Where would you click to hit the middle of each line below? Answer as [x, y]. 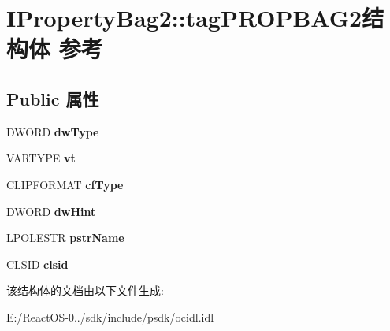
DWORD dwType [53, 131]
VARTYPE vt [41, 158]
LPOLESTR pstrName [65, 238]
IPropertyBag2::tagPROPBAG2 [184, 18]
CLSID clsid [37, 264]
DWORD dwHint [51, 211]
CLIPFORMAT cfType [65, 184]
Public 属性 [53, 98]
